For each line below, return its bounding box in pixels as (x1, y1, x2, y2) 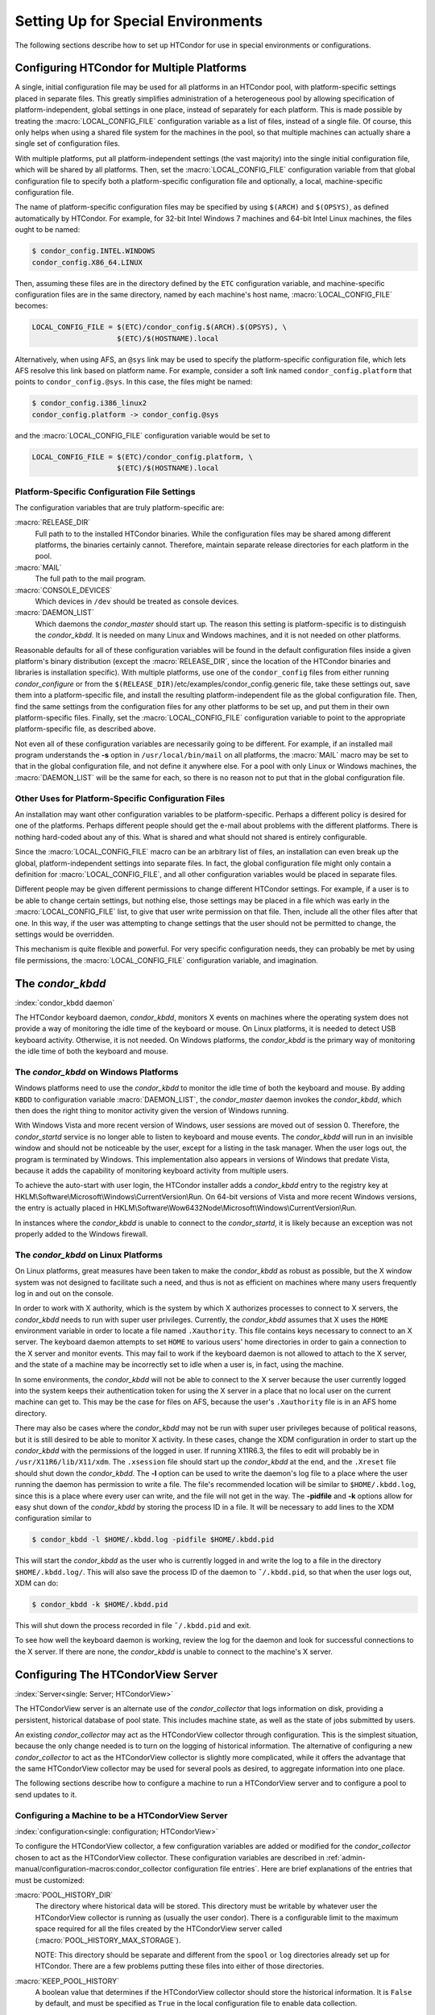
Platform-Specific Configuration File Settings (14, 486, 196, 497)
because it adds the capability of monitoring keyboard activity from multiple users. (14, 1165, 289, 1176)
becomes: (14, 301, 48, 310)
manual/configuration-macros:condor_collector (14, 1864, 172, 1874)
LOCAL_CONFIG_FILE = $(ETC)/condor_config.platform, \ (31, 452, 253, 461)
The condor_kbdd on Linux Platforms (14, 1249, 163, 1261)
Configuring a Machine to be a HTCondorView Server (14, 1809, 228, 1821)
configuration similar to (14, 1514, 92, 1523)
